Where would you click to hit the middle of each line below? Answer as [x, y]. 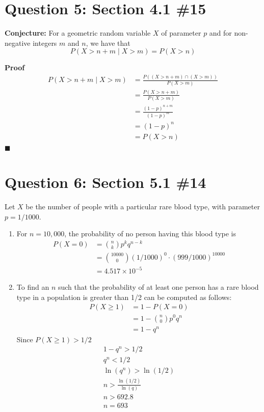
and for [220, 33]
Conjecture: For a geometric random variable [78, 33]
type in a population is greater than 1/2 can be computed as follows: [124, 297]
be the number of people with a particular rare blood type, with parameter [143, 207]
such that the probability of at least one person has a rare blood [158, 287]
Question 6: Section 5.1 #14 [105, 182]
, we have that [108, 43]
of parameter [181, 33]
